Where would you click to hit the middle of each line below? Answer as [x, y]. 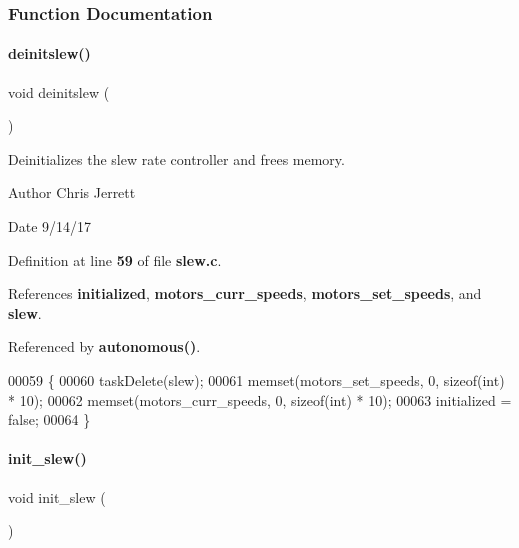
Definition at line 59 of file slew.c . [115, 259]
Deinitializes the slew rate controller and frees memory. [176, 158]
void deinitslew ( [59, 91]
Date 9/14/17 [50, 226]
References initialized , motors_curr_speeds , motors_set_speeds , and [245, 293]
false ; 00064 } [49, 419]
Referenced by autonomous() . [104, 346]
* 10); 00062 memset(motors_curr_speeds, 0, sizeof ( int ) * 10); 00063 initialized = [260, 399]
